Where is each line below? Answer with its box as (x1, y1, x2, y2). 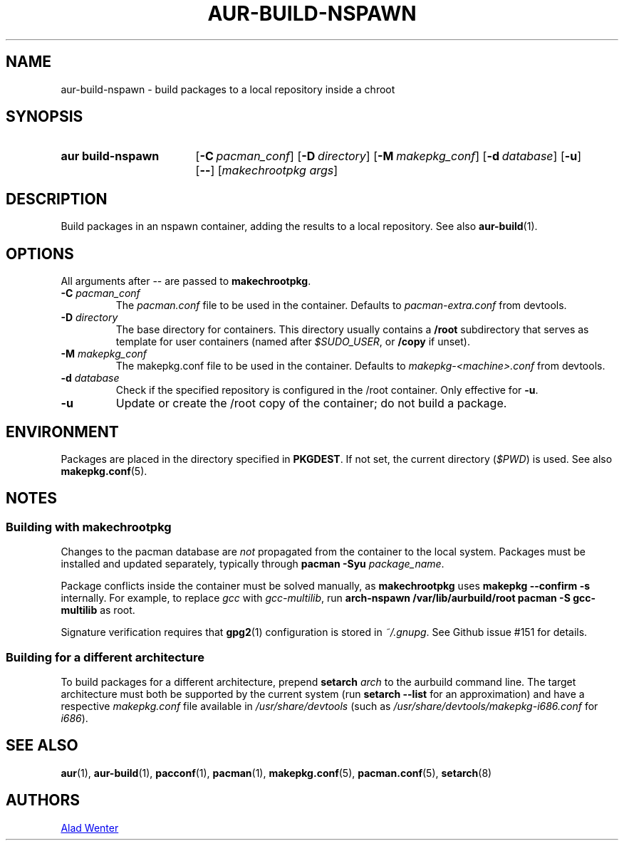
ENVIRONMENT (6, 422, 119, 441)
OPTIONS (6, 244, 74, 263)
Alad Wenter (61, 821, 119, 834)
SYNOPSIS (6, 108, 83, 126)
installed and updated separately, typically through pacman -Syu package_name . (61, 558, 444, 570)
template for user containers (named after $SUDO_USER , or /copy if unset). (115, 335, 470, 348)
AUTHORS (6, 791, 80, 810)
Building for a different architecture (6, 649, 205, 664)
